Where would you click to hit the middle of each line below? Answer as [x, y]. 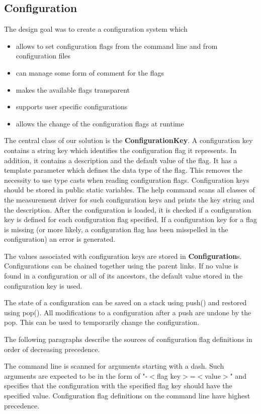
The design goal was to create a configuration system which [96, 29]
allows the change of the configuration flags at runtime [100, 123]
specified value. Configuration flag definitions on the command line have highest [127, 396]
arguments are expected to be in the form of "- [76, 375]
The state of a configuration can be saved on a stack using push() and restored [125, 302]
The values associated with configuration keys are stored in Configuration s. [123, 256]
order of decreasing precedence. [52, 349]
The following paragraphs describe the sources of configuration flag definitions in [128, 339]
